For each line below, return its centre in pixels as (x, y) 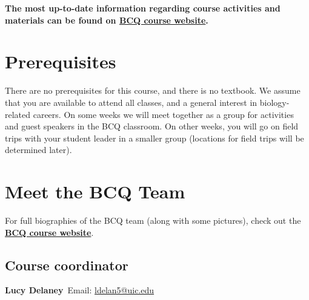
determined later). (38, 150)
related (18, 114)
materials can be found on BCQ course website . (107, 20)
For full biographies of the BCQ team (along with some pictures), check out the (153, 220)
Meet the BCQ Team (95, 191)
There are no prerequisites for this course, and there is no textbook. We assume (153, 90)
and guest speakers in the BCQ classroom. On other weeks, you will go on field (152, 126)
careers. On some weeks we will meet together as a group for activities (163, 114)
